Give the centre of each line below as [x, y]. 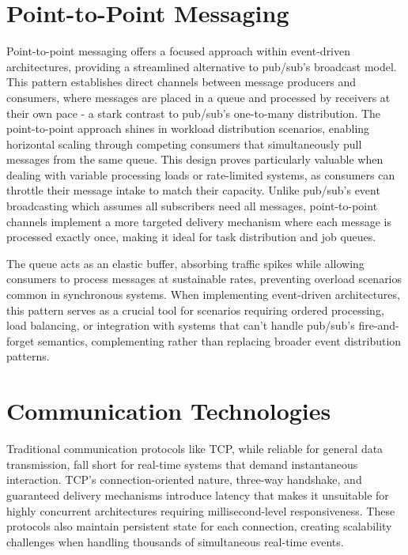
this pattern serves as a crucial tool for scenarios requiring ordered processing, [195, 310]
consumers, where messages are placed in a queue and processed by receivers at [198, 97]
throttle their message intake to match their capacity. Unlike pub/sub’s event [193, 190]
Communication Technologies [169, 411]
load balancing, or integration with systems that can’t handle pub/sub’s [181, 325]
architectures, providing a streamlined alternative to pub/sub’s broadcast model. [202, 66]
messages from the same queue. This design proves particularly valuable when [195, 159]
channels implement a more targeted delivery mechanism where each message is [199, 221]
